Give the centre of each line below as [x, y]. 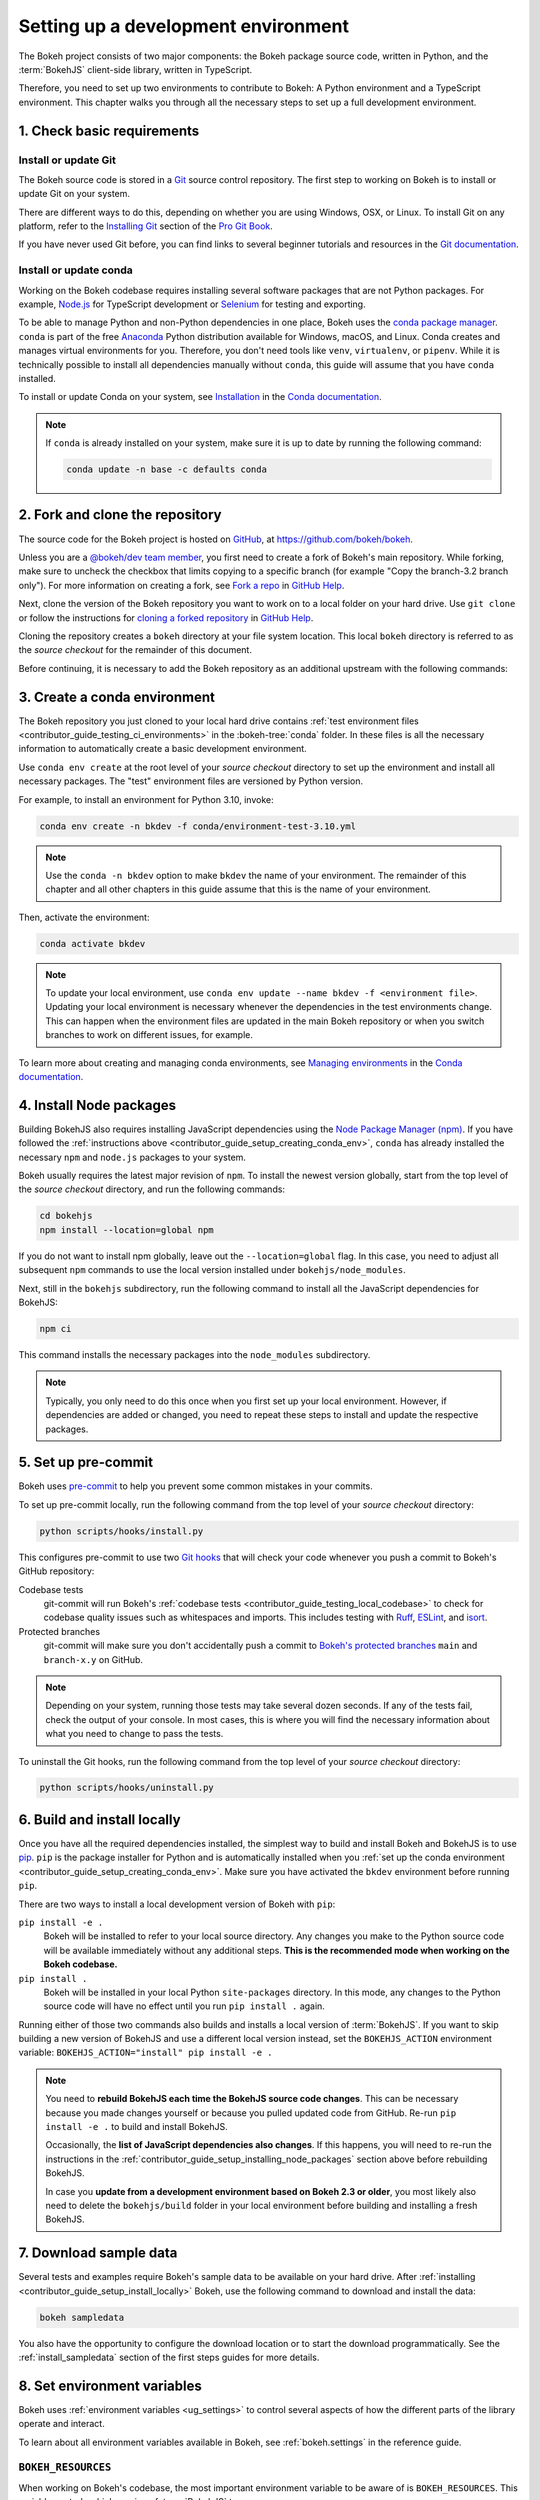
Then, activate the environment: [84, 917]
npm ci [55, 1328]
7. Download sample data [98, 2253]
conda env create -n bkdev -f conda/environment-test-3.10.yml [198, 826]
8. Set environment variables [110, 2385]
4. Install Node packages [97, 1105]
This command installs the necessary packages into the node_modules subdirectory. [194, 1354]
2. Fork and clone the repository [120, 515]
